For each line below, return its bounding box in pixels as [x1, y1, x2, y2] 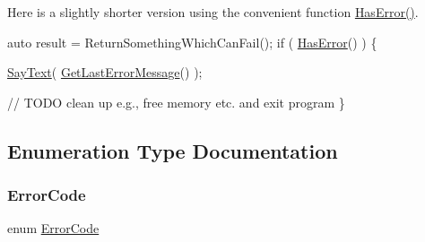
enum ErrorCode [7, 219, 100, 238]
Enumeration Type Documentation [7, 136, 338, 164]
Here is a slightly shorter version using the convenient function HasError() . [7, 3, 419, 21]
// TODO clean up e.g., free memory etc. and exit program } [7, 92, 345, 111]
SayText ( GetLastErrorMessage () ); [7, 63, 203, 82]
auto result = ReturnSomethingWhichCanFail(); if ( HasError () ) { [7, 32, 377, 51]
